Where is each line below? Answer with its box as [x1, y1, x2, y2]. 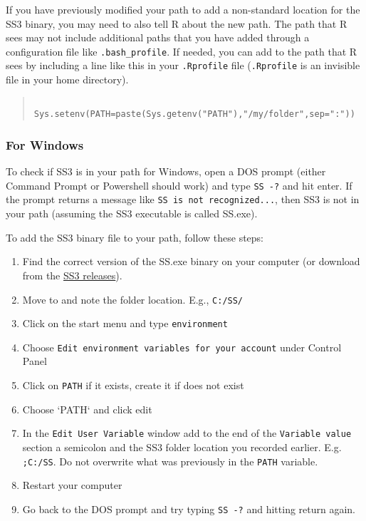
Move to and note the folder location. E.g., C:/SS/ [22, 292, 244, 306]
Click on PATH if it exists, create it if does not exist [22, 378, 244, 393]
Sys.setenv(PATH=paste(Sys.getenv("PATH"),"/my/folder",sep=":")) [33, 109, 355, 120]
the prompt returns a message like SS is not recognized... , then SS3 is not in [6, 192, 360, 207]
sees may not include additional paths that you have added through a [6, 30, 310, 45]
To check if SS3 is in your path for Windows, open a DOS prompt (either [6, 164, 326, 179]
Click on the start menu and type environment [22, 316, 228, 331]
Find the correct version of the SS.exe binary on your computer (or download [22, 254, 360, 269]
